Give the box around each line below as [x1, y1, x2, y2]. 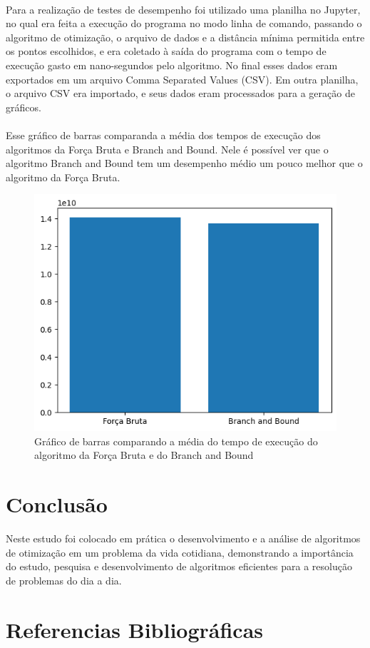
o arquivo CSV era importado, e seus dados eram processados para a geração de [6, 86, 355, 101]
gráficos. [6, 99, 41, 114]
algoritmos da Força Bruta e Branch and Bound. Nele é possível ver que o [6, 141, 329, 156]
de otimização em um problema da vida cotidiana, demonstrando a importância [6, 545, 354, 560]
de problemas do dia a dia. [6, 572, 122, 587]
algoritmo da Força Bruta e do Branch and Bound [34, 447, 254, 462]
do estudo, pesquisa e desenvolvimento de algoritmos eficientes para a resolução [6, 559, 352, 574]
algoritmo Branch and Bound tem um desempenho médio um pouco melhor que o [6, 156, 363, 171]
